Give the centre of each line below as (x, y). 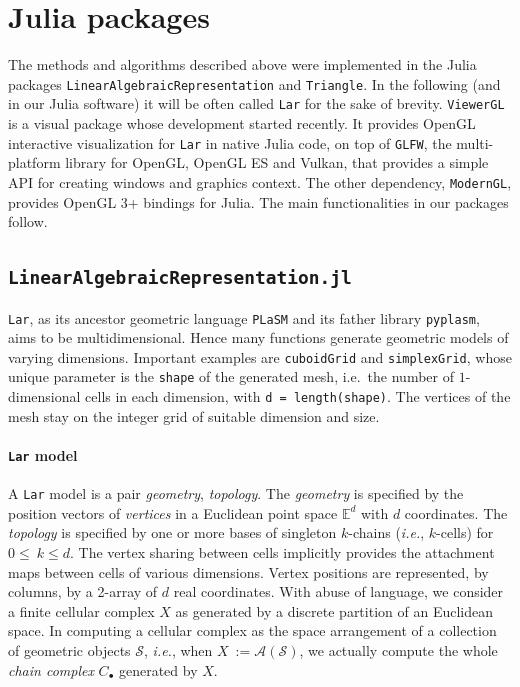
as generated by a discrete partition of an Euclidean (334, 610)
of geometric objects (69, 649)
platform (34, 162)
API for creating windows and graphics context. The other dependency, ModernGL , (260, 181)
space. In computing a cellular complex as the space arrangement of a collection (252, 630)
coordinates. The (456, 512)
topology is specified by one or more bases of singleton (172, 532)
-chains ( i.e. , (386, 532)
